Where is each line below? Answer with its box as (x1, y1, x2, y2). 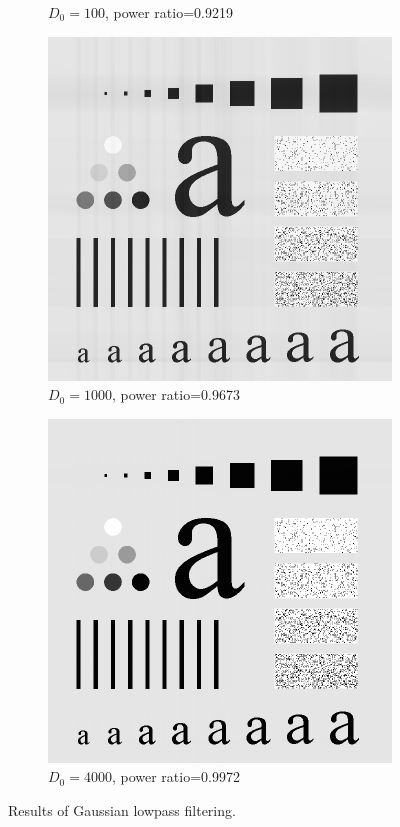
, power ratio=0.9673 (111, 384, 240, 405)
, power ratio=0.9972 (111, 766, 240, 787)
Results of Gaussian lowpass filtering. (8, 799, 236, 820)
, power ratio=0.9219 (104, 2, 233, 22)
